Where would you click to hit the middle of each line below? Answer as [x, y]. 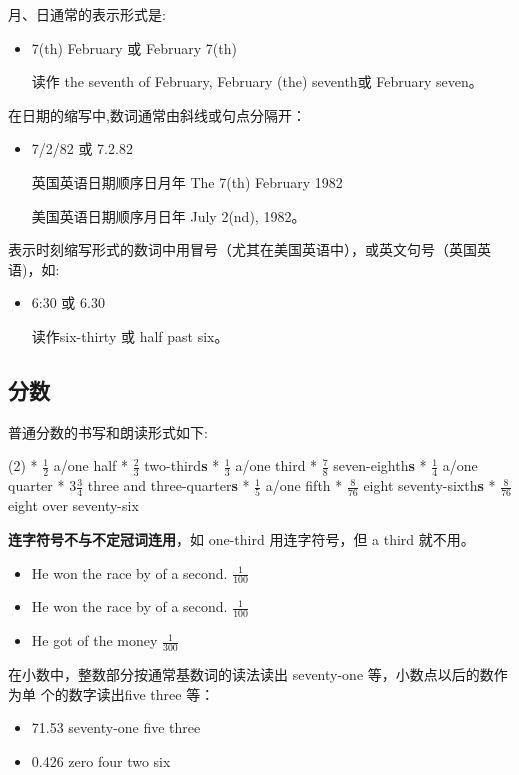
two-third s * [182, 465]
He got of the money [94, 640]
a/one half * [91, 465]
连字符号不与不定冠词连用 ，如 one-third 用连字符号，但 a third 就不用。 [241, 539]
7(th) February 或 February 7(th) [134, 47]
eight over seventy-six [73, 505]
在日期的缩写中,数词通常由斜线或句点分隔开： [157, 114]
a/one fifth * [304, 485]
